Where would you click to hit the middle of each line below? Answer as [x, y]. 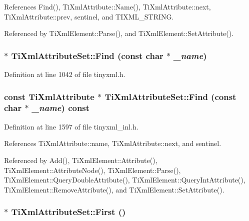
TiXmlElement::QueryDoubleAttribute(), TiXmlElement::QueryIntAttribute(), [125, 180]
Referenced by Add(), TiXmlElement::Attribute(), [81, 160]
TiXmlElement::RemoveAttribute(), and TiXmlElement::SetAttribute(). [114, 189]
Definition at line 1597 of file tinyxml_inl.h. [71, 126]
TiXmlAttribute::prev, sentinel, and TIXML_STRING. [89, 16]
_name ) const [61, 108]
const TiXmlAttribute [49, 96]
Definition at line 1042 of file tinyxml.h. [65, 74]
